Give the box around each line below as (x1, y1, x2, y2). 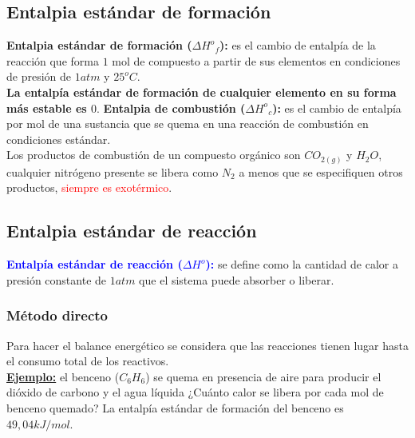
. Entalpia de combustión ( (97, 99, 246, 116)
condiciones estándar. (6, 130, 111, 147)
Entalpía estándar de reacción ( (6, 256, 183, 273)
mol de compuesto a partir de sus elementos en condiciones (112, 52, 401, 69)
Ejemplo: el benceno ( (6, 368, 120, 384)
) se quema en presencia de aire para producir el (145, 368, 381, 384)
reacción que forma (6, 52, 99, 69)
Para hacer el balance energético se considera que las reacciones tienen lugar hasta (6, 336, 409, 353)
